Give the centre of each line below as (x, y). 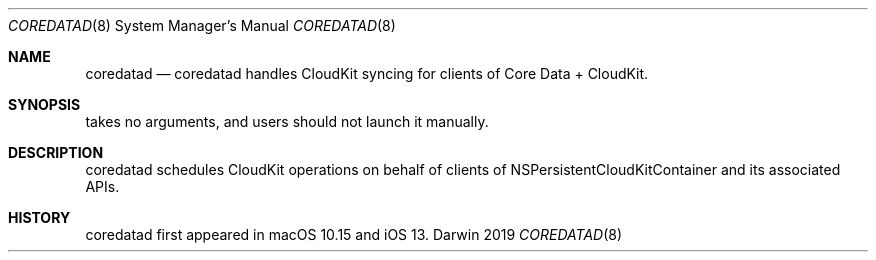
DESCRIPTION (56, 152)
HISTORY (39, 217)
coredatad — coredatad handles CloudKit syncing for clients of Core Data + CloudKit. (367, 73)
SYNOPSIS (44, 104)
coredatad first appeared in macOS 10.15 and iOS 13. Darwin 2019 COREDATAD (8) (354, 234)
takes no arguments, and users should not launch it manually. (287, 121)
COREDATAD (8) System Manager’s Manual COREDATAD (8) (202, 25)
